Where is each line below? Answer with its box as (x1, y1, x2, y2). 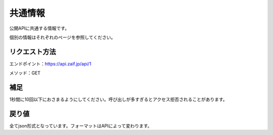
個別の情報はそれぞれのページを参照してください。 (9, 34, 116, 40)
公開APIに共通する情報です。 (9, 25, 69, 31)
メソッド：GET (9, 70, 40, 76)
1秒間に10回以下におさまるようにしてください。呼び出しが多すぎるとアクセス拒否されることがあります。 (9, 96, 227, 103)
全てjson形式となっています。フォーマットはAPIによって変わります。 (9, 123, 152, 129)
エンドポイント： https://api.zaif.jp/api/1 (9, 60, 92, 66)
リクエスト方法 (9, 47, 56, 56)
